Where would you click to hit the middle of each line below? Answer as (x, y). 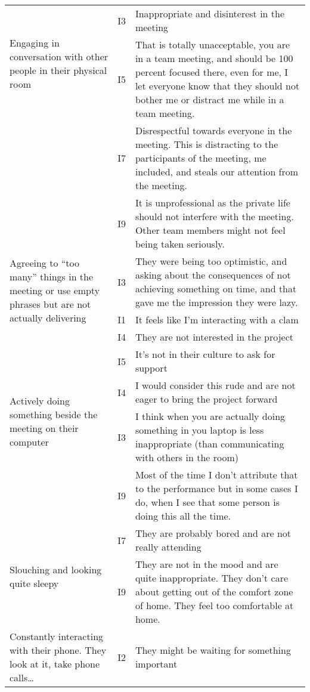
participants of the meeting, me (201, 158)
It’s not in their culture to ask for (205, 354)
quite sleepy (34, 583)
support (151, 368)
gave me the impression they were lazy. (216, 302)
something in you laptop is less (199, 430)
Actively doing (40, 401)
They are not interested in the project (214, 337)
